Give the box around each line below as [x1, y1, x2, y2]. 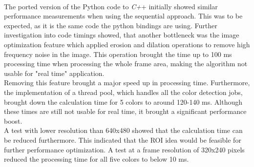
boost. [4, 115, 22, 126]
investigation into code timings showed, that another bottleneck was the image [4, 30, 239, 40]
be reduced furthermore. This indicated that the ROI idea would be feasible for [4, 134, 241, 145]
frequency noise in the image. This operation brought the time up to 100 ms [4, 49, 232, 59]
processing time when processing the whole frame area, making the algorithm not [4, 58, 248, 69]
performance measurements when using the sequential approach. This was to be [4, 11, 243, 21]
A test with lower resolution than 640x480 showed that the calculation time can [4, 125, 243, 135]
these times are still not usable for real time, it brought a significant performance [4, 106, 247, 116]
